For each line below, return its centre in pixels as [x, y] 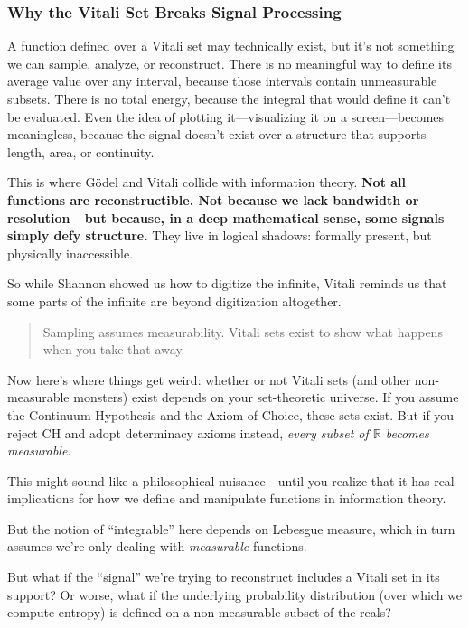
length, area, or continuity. [81, 151]
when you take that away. [114, 349]
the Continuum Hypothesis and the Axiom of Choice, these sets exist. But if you [231, 414]
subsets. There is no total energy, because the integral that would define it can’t [229, 98]
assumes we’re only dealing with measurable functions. [157, 546]
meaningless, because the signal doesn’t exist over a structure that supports [217, 134]
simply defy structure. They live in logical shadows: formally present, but [220, 235]
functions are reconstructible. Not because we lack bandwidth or [213, 199]
